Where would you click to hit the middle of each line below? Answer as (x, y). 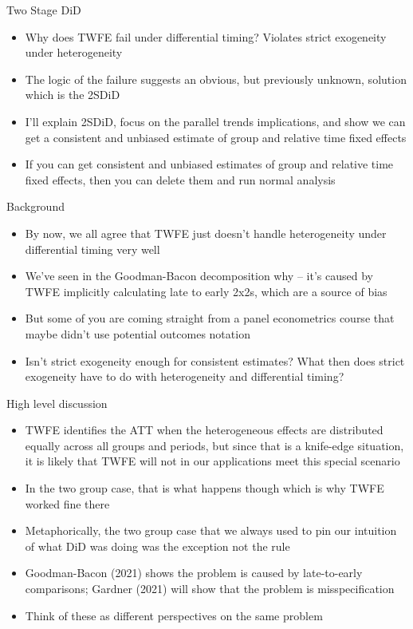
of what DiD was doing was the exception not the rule (157, 546)
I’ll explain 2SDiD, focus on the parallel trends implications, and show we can (215, 121)
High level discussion (57, 403)
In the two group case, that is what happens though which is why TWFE (205, 488)
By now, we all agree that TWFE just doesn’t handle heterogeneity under (206, 233)
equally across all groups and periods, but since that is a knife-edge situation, (214, 445)
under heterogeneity (74, 52)
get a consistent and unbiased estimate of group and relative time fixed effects (216, 137)
